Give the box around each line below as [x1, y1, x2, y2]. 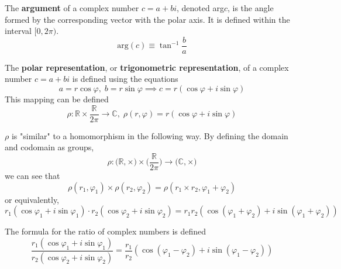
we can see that [5, 169, 60, 181]
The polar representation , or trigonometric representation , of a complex [5, 61, 289, 73]
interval [5, 25, 32, 37]
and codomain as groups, [5, 141, 94, 153]
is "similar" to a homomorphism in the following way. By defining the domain [11, 129, 288, 142]
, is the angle [228, 2, 274, 13]
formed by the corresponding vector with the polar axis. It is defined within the [5, 13, 290, 25]
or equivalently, [5, 193, 60, 205]
